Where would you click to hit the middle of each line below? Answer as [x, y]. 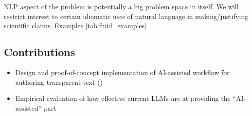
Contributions [40, 52]
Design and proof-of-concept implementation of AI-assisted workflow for [122, 72]
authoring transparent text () [59, 82]
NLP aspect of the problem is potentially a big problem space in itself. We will [121, 6]
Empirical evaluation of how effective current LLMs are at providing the [123, 98]
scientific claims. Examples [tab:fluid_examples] [75, 26]
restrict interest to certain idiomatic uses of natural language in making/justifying [126, 16]
